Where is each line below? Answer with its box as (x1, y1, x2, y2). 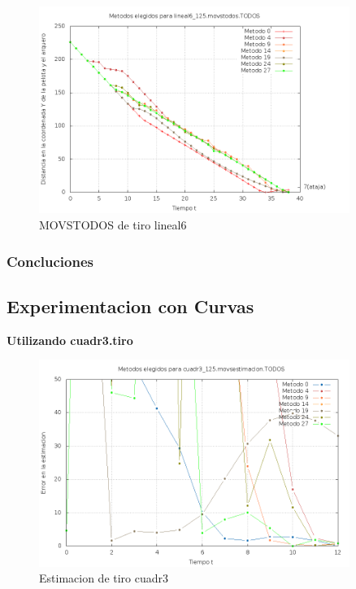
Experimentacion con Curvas (7, 293, 254, 318)
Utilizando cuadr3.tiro (7, 331, 133, 348)
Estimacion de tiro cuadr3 (39, 569, 169, 587)
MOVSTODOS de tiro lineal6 (39, 216, 187, 233)
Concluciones (7, 251, 93, 271)
